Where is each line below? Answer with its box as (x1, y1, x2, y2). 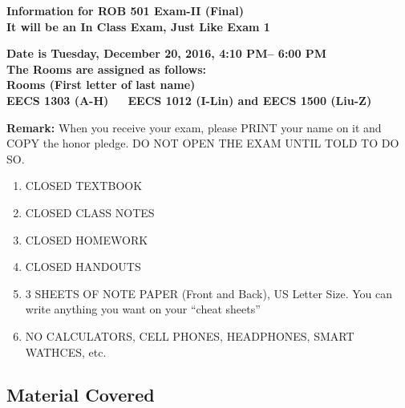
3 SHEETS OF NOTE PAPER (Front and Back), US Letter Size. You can (25, 285, 393, 301)
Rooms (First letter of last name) (6, 76, 196, 93)
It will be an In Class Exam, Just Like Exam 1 (6, 18, 270, 34)
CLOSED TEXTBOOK (25, 177, 143, 194)
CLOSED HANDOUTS (25, 258, 141, 275)
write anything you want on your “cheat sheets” (25, 301, 261, 317)
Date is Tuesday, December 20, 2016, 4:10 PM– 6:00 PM (6, 45, 327, 62)
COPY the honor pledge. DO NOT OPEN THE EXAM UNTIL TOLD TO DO (6, 135, 399, 151)
